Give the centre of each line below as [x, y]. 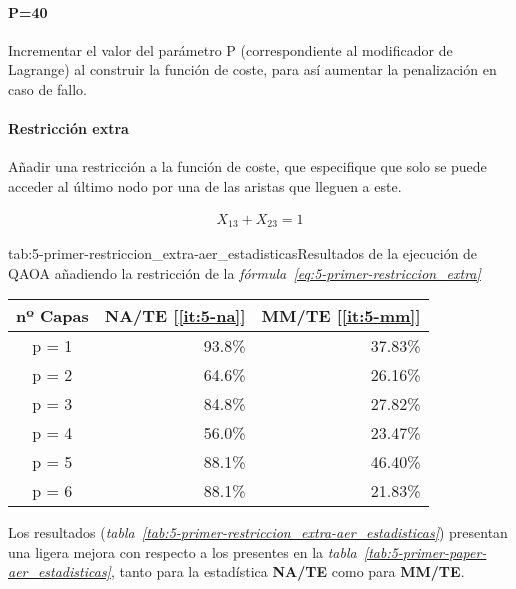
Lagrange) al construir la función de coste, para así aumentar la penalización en [252, 69]
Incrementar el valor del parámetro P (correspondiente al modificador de [230, 49]
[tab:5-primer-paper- [425, 551]
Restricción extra [68, 128]
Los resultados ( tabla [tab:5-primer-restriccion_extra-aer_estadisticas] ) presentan [258, 532]
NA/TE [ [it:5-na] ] [175, 316]
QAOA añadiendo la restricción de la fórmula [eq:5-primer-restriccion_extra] [244, 272]
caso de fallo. [48, 88]
